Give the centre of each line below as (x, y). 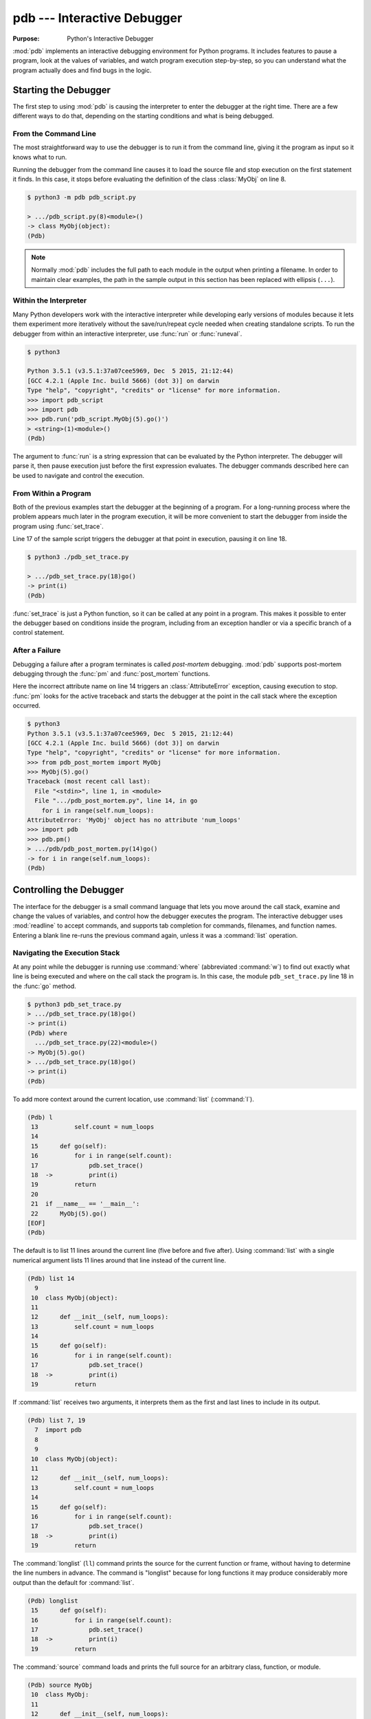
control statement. (38, 633)
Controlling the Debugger (68, 890)
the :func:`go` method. (44, 986)
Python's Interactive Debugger (110, 39)
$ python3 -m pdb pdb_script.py (82, 197)
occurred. (26, 705)
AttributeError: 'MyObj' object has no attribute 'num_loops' (134, 820)
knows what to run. (40, 157)
